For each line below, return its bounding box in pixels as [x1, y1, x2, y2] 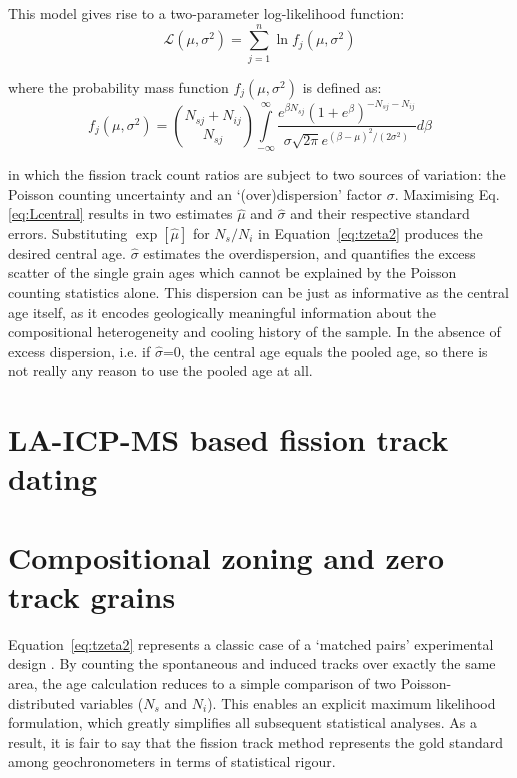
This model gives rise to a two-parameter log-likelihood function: [8, 3, 405, 23]
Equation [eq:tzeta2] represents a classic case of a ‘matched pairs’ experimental [8, 633, 494, 654]
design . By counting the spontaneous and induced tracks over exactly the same [8, 653, 496, 674]
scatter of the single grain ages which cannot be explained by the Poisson [8, 262, 457, 283]
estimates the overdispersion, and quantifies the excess [143, 242, 476, 263]
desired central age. [8, 242, 126, 263]
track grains [8, 575, 176, 616]
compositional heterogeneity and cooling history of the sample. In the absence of [8, 321, 501, 342]
